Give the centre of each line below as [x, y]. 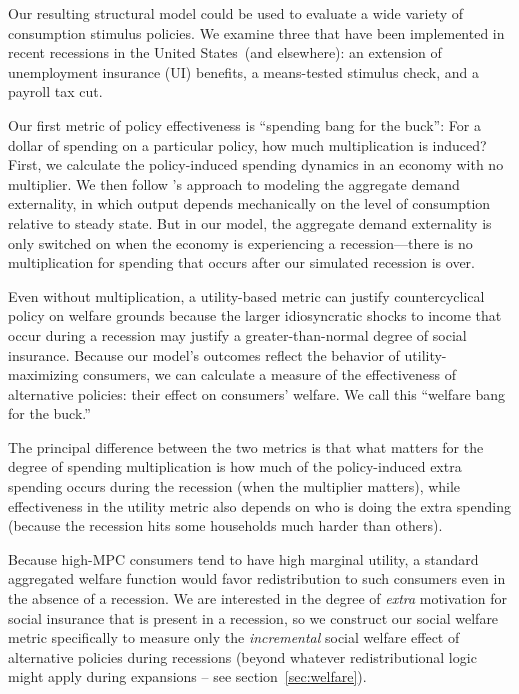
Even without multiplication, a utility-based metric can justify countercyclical [246, 295]
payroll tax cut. [55, 91]
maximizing [43, 374]
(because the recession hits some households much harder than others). [225, 525]
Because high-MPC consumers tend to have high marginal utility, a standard [243, 558]
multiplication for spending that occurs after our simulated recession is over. [241, 262]
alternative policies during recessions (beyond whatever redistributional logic [242, 656]
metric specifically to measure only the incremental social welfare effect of [234, 637]
